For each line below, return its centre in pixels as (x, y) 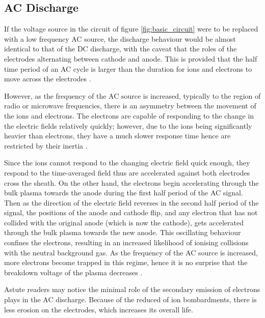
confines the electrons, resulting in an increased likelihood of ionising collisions (126, 242)
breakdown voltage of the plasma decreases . (73, 272)
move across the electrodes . (48, 79)
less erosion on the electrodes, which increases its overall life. (99, 309)
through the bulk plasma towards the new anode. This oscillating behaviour (123, 232)
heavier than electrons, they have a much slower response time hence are (117, 136)
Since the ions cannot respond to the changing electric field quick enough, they (127, 163)
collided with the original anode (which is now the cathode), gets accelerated (124, 222)
